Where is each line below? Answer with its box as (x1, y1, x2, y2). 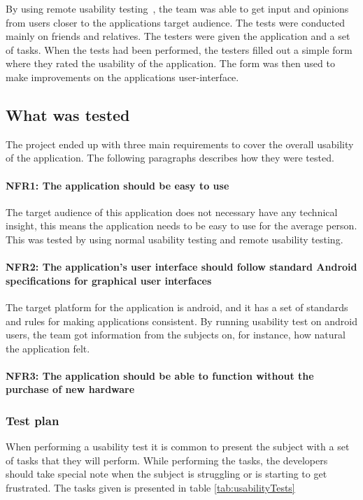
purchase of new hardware (6, 382, 135, 397)
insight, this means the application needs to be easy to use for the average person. (6, 218, 357, 233)
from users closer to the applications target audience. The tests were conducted (6, 15, 346, 29)
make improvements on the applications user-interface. (6, 69, 239, 84)
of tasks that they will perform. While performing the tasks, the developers (6, 452, 328, 467)
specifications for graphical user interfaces (6, 273, 212, 287)
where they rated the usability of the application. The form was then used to (6, 56, 335, 71)
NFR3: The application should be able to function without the (6, 368, 314, 383)
